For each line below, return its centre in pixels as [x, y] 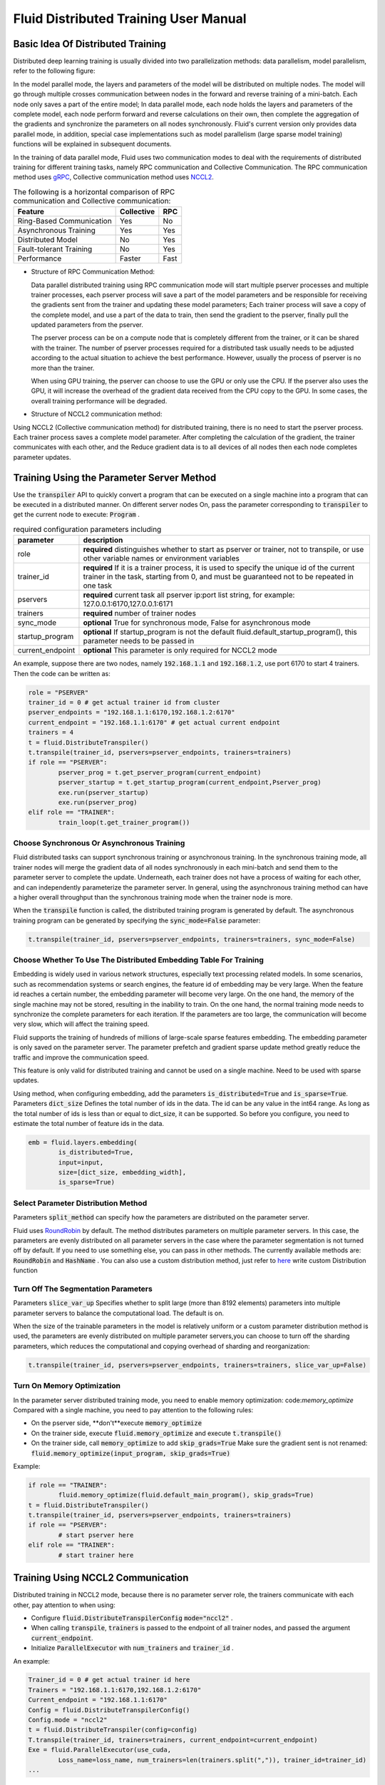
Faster [130, 258]
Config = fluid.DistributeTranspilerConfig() [109, 1710]
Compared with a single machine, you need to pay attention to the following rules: [133, 1409]
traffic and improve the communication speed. [81, 1057]
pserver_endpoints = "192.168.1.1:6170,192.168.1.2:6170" [132, 713]
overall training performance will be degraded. [99, 401]
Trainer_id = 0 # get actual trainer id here [109, 1680]
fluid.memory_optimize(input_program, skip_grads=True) [131, 1453]
